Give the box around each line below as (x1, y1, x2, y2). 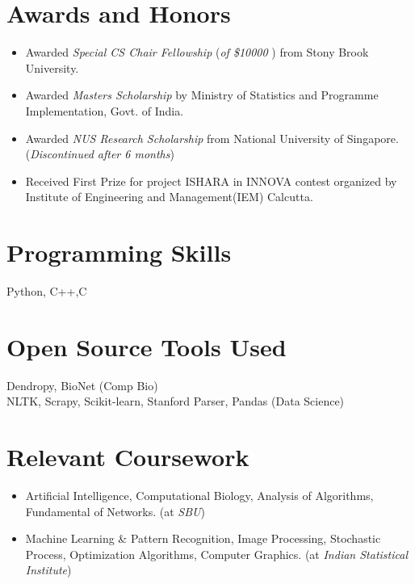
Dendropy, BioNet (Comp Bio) (6, 376, 158, 393)
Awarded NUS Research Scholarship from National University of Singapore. (25, 129, 399, 146)
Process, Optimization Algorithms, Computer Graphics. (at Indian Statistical (25, 545, 408, 562)
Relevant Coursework (6, 440, 249, 473)
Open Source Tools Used (6, 330, 287, 363)
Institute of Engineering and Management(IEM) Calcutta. (25, 188, 313, 205)
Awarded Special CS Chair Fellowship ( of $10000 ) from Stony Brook (25, 44, 369, 61)
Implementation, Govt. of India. (25, 102, 184, 119)
